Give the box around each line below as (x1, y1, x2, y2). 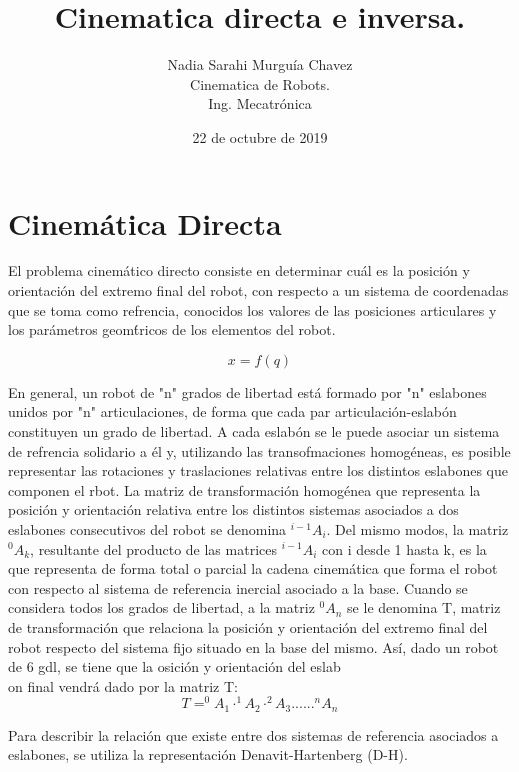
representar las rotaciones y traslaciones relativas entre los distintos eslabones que (8, 460, 509, 481)
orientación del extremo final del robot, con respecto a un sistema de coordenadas (8, 280, 509, 301)
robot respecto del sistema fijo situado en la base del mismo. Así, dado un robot (8, 636, 499, 657)
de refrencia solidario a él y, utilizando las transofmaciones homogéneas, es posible (8, 440, 511, 461)
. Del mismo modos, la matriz (326, 518, 509, 539)
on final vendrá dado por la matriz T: (8, 675, 238, 696)
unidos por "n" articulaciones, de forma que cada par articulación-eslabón (8, 401, 457, 422)
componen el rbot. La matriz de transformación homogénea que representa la (8, 479, 481, 500)
